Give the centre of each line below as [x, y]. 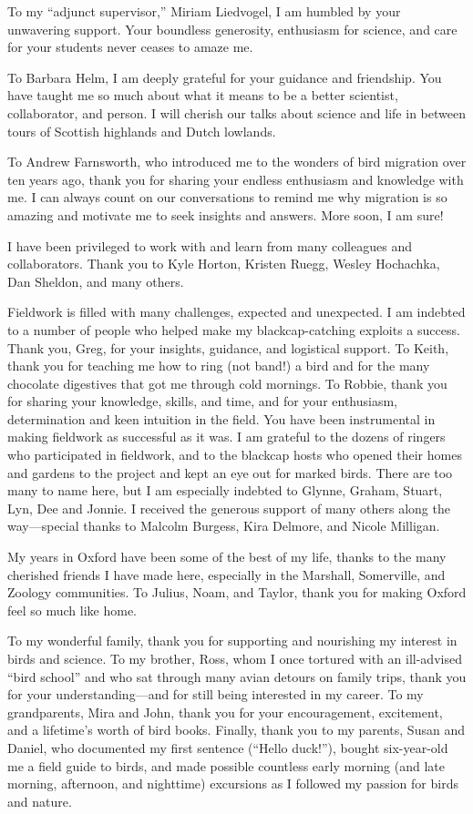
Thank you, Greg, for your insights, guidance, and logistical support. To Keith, [228, 347]
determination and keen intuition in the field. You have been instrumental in [221, 418]
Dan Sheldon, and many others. [96, 281]
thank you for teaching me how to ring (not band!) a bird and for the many [219, 366]
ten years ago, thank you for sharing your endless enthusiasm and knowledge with [236, 179]
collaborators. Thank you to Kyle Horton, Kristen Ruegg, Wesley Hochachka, [224, 264]
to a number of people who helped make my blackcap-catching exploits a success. [234, 329]
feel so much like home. [72, 610]
